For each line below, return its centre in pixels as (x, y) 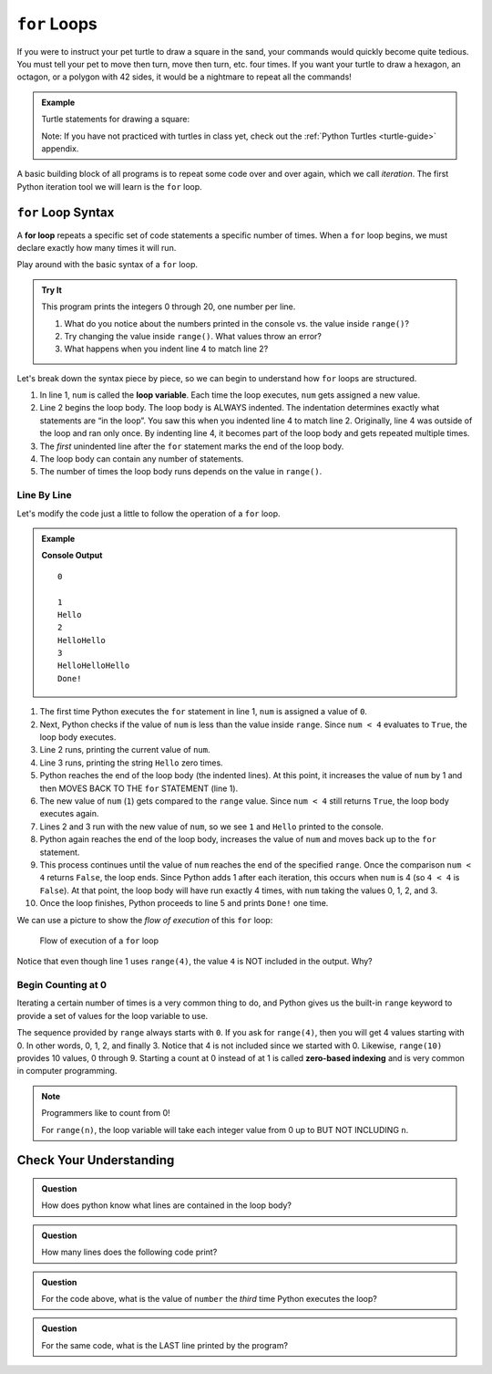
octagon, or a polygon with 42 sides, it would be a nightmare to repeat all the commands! (184, 77)
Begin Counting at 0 (62, 985)
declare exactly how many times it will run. (97, 247)
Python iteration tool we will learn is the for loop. (109, 186)
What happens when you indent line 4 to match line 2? (166, 349)
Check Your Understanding (96, 1160)
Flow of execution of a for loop (99, 941)
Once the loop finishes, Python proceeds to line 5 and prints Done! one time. (184, 903)
